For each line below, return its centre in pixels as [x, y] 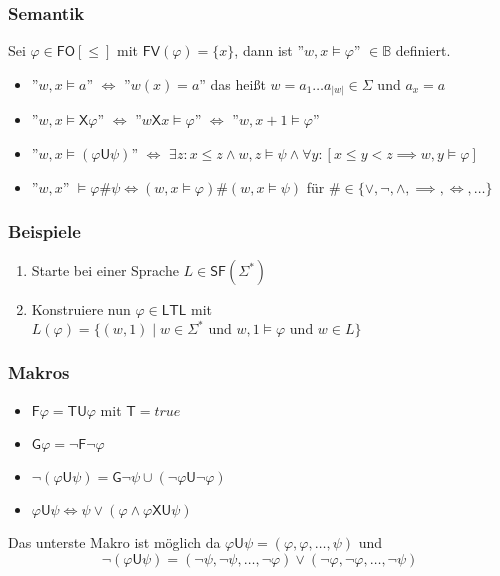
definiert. [423, 50]
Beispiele [44, 231]
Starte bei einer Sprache [105, 270]
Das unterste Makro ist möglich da [114, 542]
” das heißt [232, 83]
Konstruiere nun [81, 309]
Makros [39, 372]
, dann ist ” [269, 50]
